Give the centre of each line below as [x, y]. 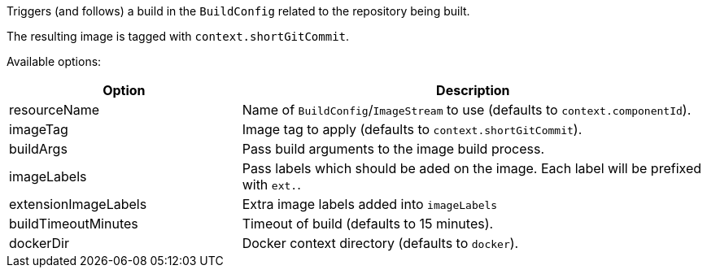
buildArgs [38, 149]
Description [473, 90]
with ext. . [271, 185]
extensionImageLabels [78, 204]
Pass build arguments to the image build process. [393, 149]
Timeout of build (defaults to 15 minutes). [368, 224]
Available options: [54, 61]
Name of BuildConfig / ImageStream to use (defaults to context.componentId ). [467, 110]
